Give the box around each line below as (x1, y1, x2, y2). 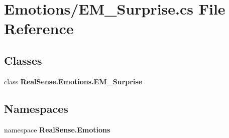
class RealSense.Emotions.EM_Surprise (4, 76, 142, 86)
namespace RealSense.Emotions (4, 124, 110, 134)
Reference (4, 18, 74, 39)
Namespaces (4, 100, 68, 116)
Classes (4, 52, 42, 68)
